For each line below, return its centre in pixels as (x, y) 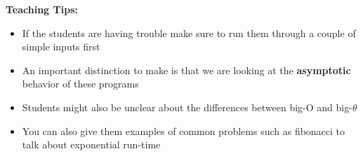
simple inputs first (61, 47)
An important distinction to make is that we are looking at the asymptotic (186, 70)
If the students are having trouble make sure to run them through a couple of (189, 33)
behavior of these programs (80, 84)
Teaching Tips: (42, 9)
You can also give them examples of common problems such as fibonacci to (184, 130)
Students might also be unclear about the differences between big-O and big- (187, 107)
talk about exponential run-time (91, 144)
